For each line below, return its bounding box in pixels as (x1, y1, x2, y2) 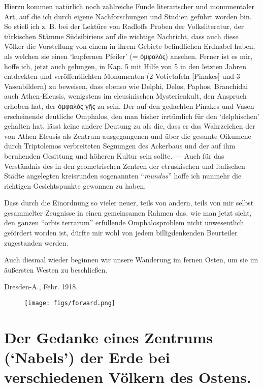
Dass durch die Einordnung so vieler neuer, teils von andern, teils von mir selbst (4, 197, 254, 208)
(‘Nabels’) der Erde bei (4, 347, 170, 368)
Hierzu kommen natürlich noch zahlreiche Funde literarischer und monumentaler (4, 1, 254, 11)
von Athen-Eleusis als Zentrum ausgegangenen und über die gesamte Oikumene (4, 130, 251, 141)
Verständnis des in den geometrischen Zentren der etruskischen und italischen (4, 160, 245, 171)
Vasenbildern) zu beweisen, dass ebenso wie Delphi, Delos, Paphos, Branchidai (4, 80, 248, 91)
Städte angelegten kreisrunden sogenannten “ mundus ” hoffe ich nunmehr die (4, 170, 242, 181)
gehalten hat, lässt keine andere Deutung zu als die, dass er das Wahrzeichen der (4, 121, 255, 131)
